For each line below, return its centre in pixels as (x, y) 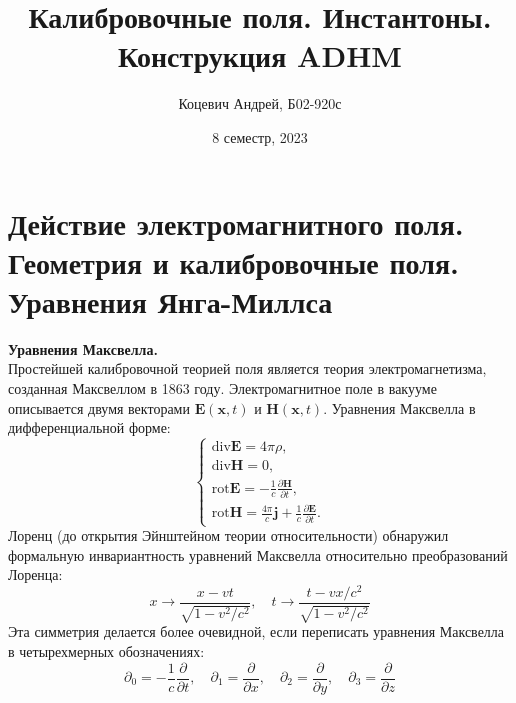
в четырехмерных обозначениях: (106, 650)
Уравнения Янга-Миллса (170, 300)
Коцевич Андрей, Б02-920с (260, 103)
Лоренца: (35, 574)
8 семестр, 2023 (260, 136)
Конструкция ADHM (260, 55)
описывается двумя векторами (99, 407)
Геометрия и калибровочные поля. (233, 261)
